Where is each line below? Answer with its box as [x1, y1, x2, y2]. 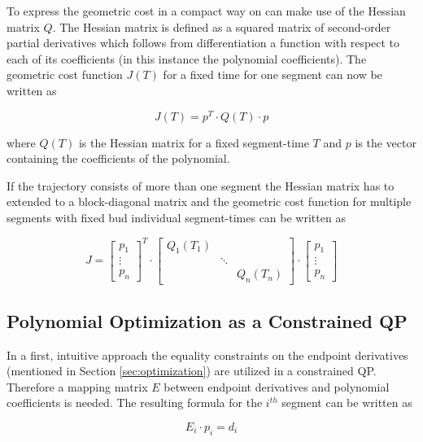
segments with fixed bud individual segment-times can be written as [7, 209, 346, 226]
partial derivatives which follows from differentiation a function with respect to [7, 34, 400, 51]
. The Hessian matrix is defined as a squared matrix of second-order [52, 18, 391, 35]
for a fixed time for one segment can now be [163, 66, 382, 83]
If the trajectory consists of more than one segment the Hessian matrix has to [7, 177, 395, 194]
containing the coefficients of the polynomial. [7, 150, 230, 167]
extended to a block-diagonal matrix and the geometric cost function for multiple [7, 193, 412, 210]
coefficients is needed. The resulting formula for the [7, 394, 263, 411]
